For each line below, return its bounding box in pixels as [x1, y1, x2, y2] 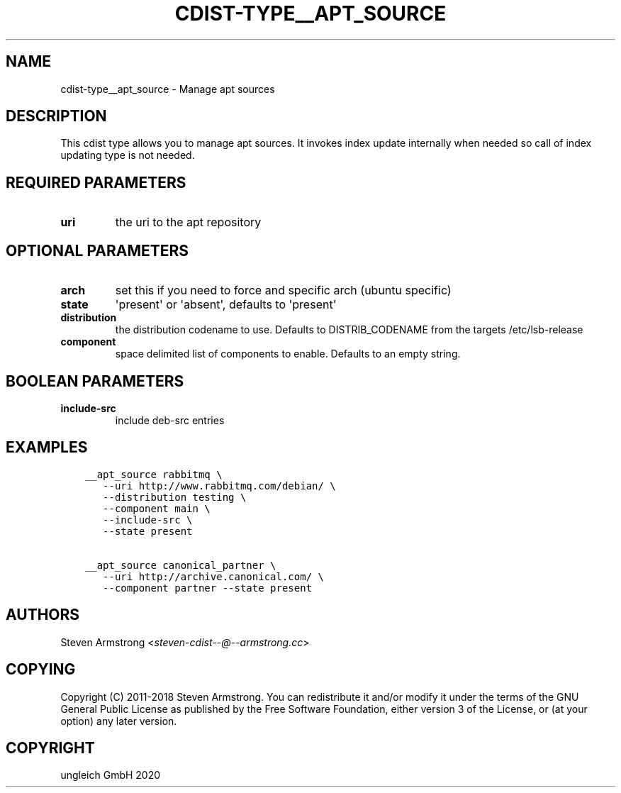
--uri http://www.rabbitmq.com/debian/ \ [103, 479, 336, 492]
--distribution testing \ [103, 491, 247, 503]
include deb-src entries [115, 414, 225, 426]
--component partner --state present [103, 582, 313, 594]
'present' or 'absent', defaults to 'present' [115, 297, 337, 312]
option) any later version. [60, 714, 177, 727]
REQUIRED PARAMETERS [6, 173, 186, 192]
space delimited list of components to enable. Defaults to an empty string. [115, 348, 461, 360]
